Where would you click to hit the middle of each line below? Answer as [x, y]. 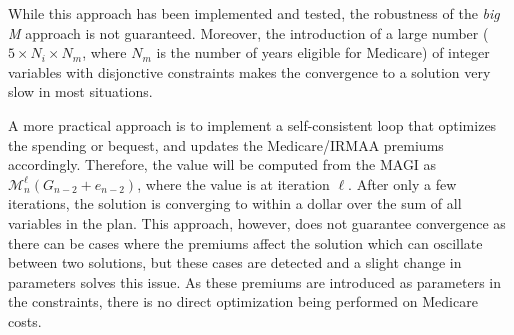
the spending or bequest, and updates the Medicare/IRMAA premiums [226, 144]
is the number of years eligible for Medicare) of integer [323, 52]
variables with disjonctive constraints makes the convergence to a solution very [249, 71]
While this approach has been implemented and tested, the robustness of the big [254, 13]
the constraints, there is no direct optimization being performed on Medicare [243, 301]
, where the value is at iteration [233, 183]
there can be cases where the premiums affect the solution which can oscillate [245, 242]
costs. [25, 320]
